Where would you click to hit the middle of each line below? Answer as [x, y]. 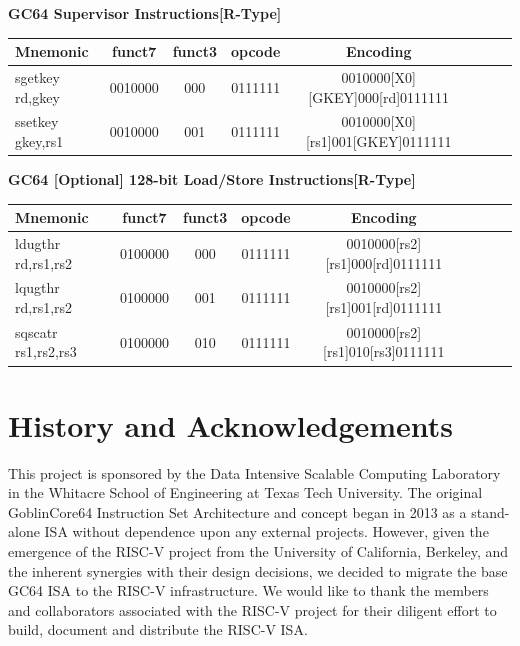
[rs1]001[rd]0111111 [384, 307]
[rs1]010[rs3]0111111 [384, 351]
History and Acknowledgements [231, 424]
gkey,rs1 [39, 140]
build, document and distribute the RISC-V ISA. [158, 629]
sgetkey [37, 76]
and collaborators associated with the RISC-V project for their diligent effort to [252, 609]
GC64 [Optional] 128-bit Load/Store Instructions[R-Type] [212, 179]
